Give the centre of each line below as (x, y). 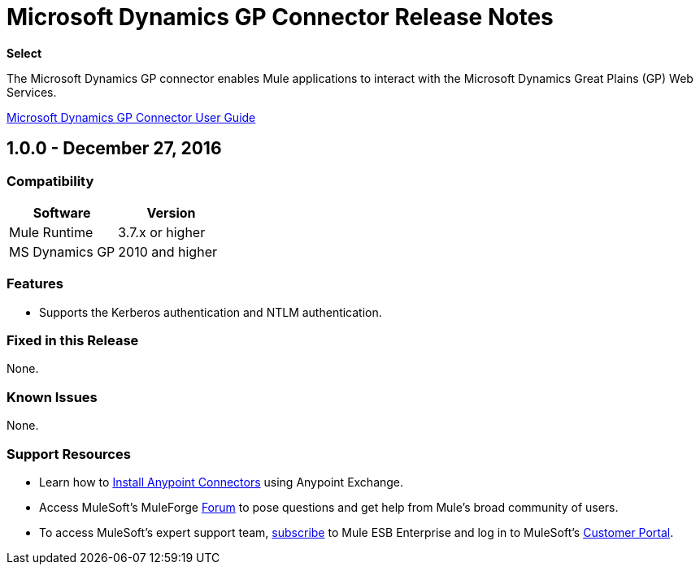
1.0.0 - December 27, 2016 (114, 149)
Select (24, 53)
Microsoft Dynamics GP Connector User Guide (131, 117)
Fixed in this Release (73, 341)
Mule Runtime (51, 232)
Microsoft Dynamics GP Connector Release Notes (280, 17)
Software (62, 212)
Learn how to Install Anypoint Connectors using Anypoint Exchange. (222, 482)
